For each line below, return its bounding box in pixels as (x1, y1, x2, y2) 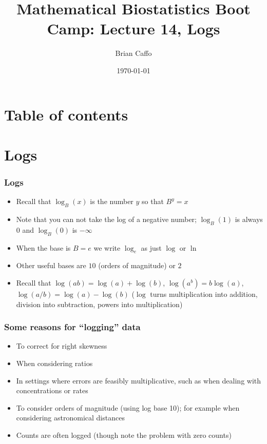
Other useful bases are (16, 260, 86, 271)
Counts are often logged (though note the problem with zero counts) (16, 430, 232, 440)
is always (235, 214, 263, 225)
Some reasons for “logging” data (4, 320, 141, 333)
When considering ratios (16, 358, 93, 369)
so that (142, 196, 164, 207)
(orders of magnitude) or (98, 260, 176, 271)
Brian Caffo (115, 48, 152, 58)
